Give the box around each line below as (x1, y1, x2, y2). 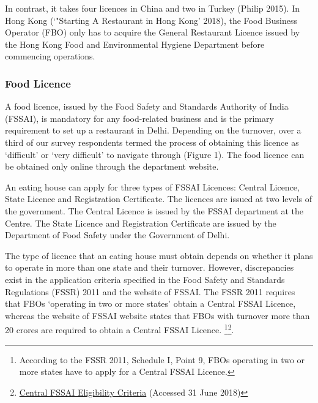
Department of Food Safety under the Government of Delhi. (5, 228, 230, 241)
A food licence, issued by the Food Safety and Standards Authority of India (5, 100, 289, 113)
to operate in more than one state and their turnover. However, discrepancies (5, 261, 294, 274)
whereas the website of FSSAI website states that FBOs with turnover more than (5, 309, 310, 322)
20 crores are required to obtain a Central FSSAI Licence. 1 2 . (5, 322, 234, 336)
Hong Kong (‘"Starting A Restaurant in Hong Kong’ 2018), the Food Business (5, 13, 297, 26)
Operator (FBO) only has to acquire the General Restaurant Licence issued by (5, 26, 300, 39)
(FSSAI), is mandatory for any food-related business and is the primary (5, 111, 274, 124)
